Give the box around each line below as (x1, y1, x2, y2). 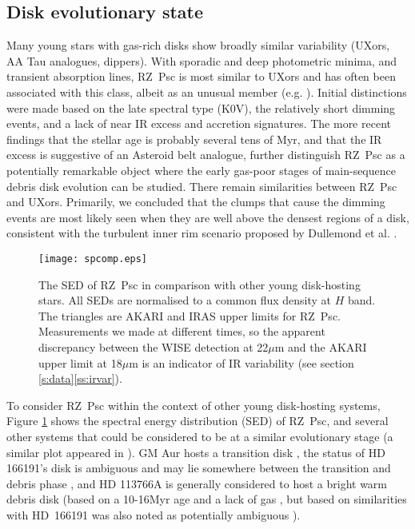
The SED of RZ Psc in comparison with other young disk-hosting (38, 276, 361, 292)
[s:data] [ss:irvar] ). (38, 370, 122, 387)
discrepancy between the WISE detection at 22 (38, 338, 269, 355)
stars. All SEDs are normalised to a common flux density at (38, 292, 332, 308)
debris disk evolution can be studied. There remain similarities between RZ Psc (6, 177, 397, 194)
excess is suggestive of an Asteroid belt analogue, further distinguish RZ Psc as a (6, 146, 405, 163)
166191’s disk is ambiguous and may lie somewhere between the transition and (6, 459, 391, 476)
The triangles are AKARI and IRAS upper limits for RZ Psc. (38, 307, 341, 324)
